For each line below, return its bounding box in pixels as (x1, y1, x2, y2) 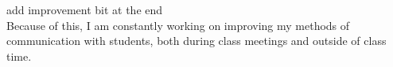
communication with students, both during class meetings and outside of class (6, 32, 387, 49)
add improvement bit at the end (6, 2, 163, 17)
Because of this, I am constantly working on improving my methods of (6, 17, 350, 33)
